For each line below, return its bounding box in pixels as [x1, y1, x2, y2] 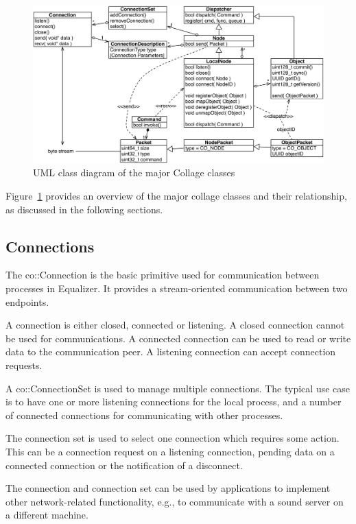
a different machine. [5, 508, 88, 522]
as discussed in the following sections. [5, 202, 163, 216]
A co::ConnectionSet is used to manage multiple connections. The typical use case [5, 381, 351, 395]
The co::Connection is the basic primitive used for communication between [5, 267, 320, 282]
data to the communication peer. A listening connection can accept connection [5, 344, 336, 359]
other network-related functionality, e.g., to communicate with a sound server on [5, 494, 344, 508]
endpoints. [5, 294, 49, 309]
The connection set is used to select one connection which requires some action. [5, 431, 340, 445]
